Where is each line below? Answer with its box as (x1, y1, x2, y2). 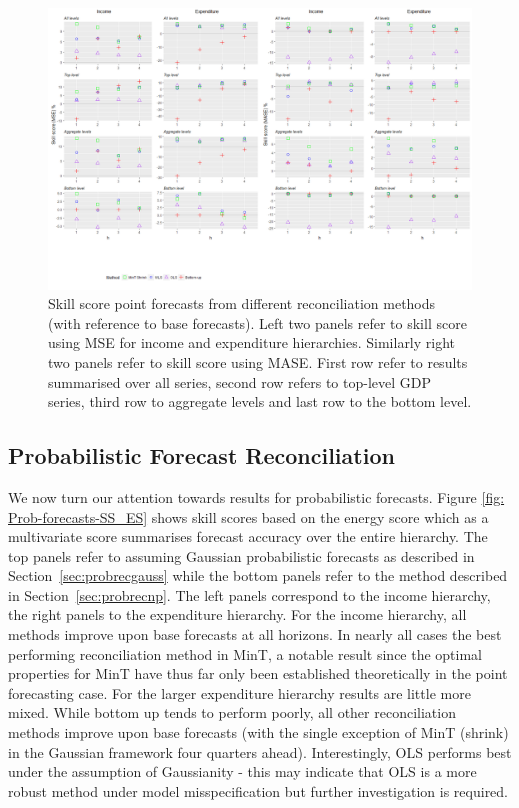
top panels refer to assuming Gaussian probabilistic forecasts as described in (8, 545, 475, 566)
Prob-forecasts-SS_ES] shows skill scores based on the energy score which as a (8, 506, 489, 527)
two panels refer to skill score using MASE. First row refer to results (48, 351, 468, 372)
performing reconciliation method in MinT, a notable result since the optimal (8, 643, 483, 664)
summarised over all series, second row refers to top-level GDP (48, 371, 432, 392)
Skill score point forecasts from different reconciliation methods (48, 293, 436, 314)
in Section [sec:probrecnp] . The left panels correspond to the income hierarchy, (8, 584, 491, 605)
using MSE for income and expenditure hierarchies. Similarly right (48, 332, 456, 353)
